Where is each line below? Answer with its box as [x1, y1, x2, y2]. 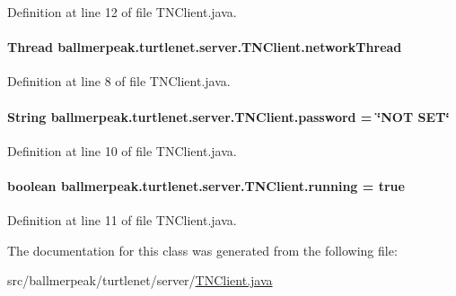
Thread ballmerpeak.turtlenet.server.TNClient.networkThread [7, 38, 402, 57]
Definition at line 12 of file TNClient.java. [7, 3, 237, 21]
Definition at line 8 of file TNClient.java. [7, 72, 231, 91]
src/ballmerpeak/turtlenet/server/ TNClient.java [7, 271, 273, 290]
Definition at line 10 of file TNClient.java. [7, 141, 237, 160]
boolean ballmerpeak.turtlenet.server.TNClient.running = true [7, 176, 405, 195]
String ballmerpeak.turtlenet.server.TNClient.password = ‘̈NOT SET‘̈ [7, 107, 450, 126]
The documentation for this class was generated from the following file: [7, 240, 398, 259]
